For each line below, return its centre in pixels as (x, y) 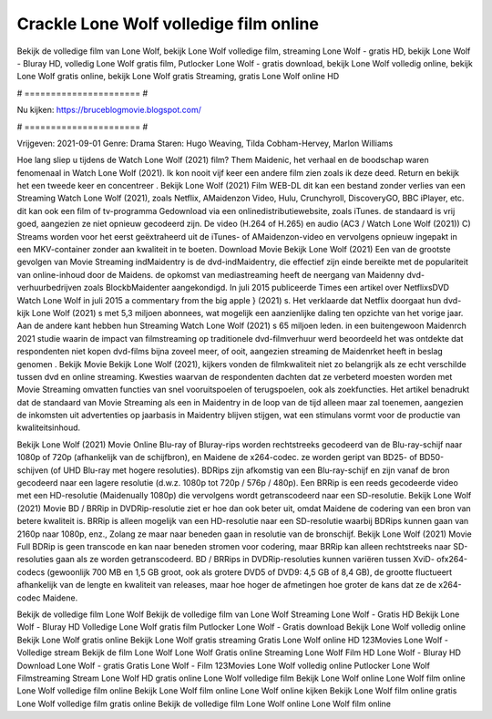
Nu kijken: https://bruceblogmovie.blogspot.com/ (109, 110)
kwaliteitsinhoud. (49, 427)
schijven (33, 470)
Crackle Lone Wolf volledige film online (168, 24)
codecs (31, 572)
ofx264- (452, 560)
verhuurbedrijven (49, 288)
